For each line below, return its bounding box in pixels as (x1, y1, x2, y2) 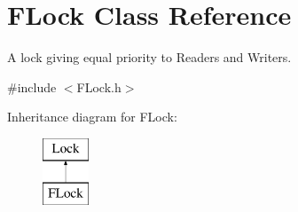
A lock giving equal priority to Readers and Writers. (7, 48, 292, 67)
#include (7, 77, 57, 96)
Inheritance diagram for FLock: (7, 107, 177, 126)
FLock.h (76, 77, 122, 96)
